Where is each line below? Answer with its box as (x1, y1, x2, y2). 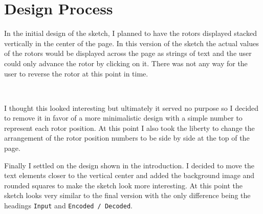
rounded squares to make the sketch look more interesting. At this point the (4, 180, 243, 190)
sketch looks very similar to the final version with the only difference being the (4, 190, 251, 201)
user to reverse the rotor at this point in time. (4, 68, 148, 79)
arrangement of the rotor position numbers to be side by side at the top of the (4, 132, 250, 143)
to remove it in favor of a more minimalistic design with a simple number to (4, 112, 243, 123)
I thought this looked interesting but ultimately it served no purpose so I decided (4, 102, 259, 113)
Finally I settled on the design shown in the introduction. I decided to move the (4, 160, 254, 170)
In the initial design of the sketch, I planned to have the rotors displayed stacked (4, 28, 257, 38)
